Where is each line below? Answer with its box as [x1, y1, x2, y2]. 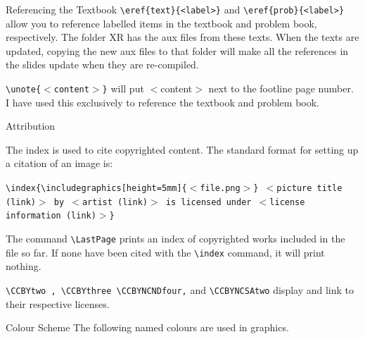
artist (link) [82, 197, 148, 207]
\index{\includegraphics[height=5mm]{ [6, 183, 187, 194]
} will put [102, 81, 144, 96]
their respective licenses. [6, 296, 110, 311]
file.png [200, 183, 241, 194]
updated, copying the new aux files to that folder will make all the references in [6, 43, 349, 58]
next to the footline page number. [208, 81, 354, 96]
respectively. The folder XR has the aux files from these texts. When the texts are [6, 30, 359, 44]
